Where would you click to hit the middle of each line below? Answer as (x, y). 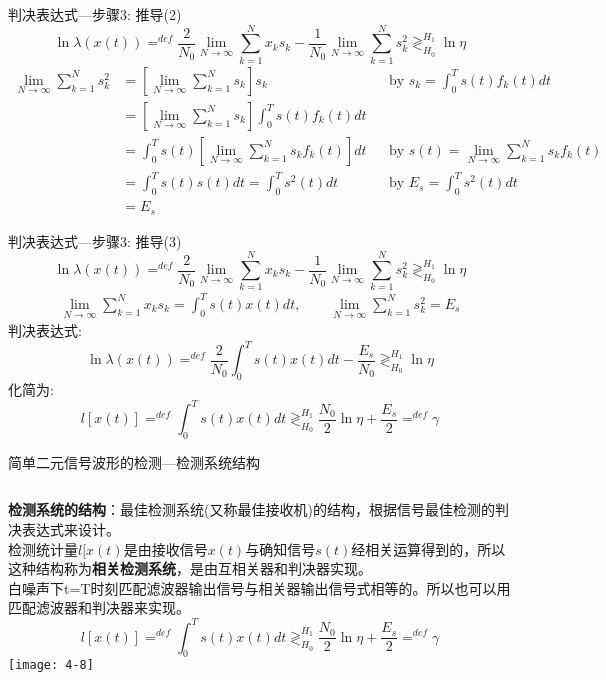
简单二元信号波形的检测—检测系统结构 (134, 461)
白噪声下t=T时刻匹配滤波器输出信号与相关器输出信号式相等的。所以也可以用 (259, 587)
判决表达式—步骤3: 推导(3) (95, 240)
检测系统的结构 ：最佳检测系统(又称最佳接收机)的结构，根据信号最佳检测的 (251, 509)
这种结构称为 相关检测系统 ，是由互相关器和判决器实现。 (190, 568)
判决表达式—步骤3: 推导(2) (95, 14)
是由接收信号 (165, 548)
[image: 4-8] (51, 665)
